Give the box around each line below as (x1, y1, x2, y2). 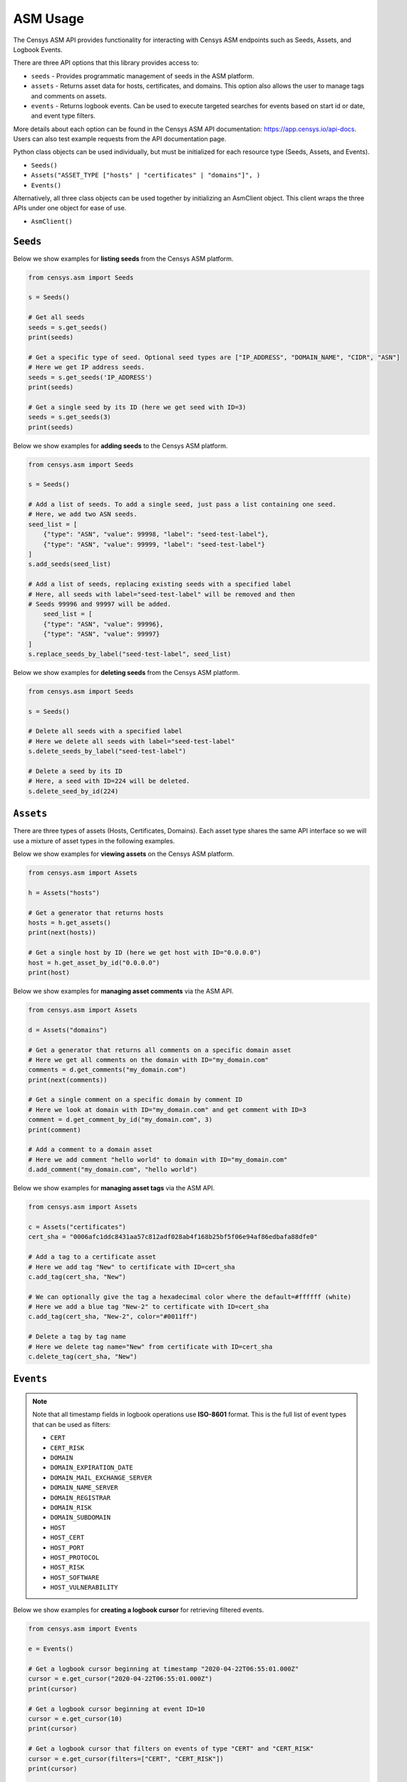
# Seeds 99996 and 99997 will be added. (28, 599, 171, 608)
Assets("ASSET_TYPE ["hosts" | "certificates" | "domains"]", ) (31, 171, 261, 180)
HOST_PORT (50, 1543, 85, 1552)
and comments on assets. (31, 91, 107, 100)
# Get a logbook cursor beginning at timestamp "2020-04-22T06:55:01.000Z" (28, 1665, 299, 1673)
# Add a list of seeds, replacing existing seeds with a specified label (28, 580, 292, 588)
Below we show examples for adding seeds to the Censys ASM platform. (13, 441, 228, 450)
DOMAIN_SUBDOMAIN (50, 1513, 110, 1522)
